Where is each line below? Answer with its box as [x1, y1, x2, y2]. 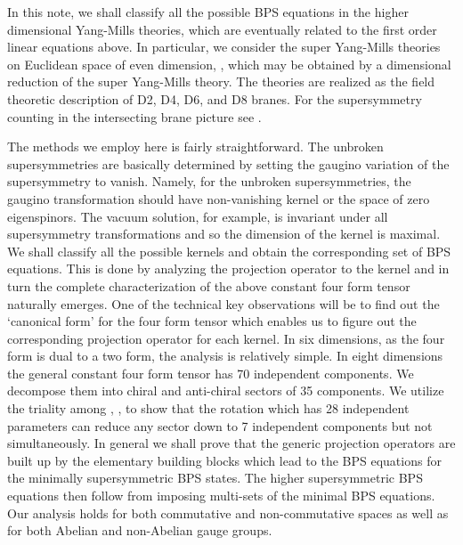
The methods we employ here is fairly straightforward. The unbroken [7, 137, 384, 156]
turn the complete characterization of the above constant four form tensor [7, 276, 410, 295]
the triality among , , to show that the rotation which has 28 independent [7, 399, 410, 418]
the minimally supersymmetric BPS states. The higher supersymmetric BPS [7, 468, 423, 487]
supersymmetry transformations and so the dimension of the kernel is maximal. [7, 224, 441, 243]
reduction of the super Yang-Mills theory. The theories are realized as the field [7, 72, 435, 91]
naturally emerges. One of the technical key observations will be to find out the [7, 294, 440, 313]
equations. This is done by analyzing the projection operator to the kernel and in [7, 259, 450, 278]
